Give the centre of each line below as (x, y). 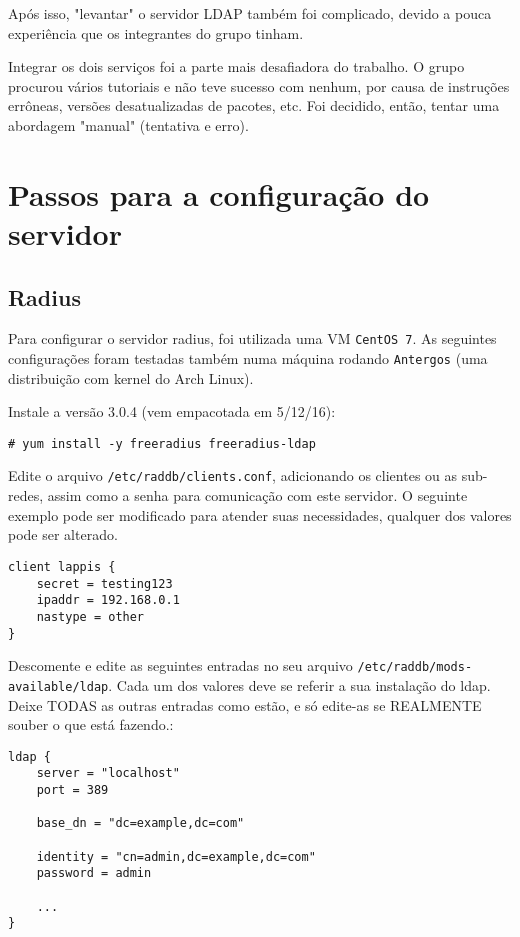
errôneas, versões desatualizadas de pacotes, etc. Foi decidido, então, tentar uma (254, 105)
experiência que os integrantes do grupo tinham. (156, 32)
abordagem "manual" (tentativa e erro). (128, 124)
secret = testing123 (104, 583)
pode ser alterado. (63, 534)
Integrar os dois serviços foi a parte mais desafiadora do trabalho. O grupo (236, 66)
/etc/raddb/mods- (415, 667)
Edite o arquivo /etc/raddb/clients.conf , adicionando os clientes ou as (233, 475)
